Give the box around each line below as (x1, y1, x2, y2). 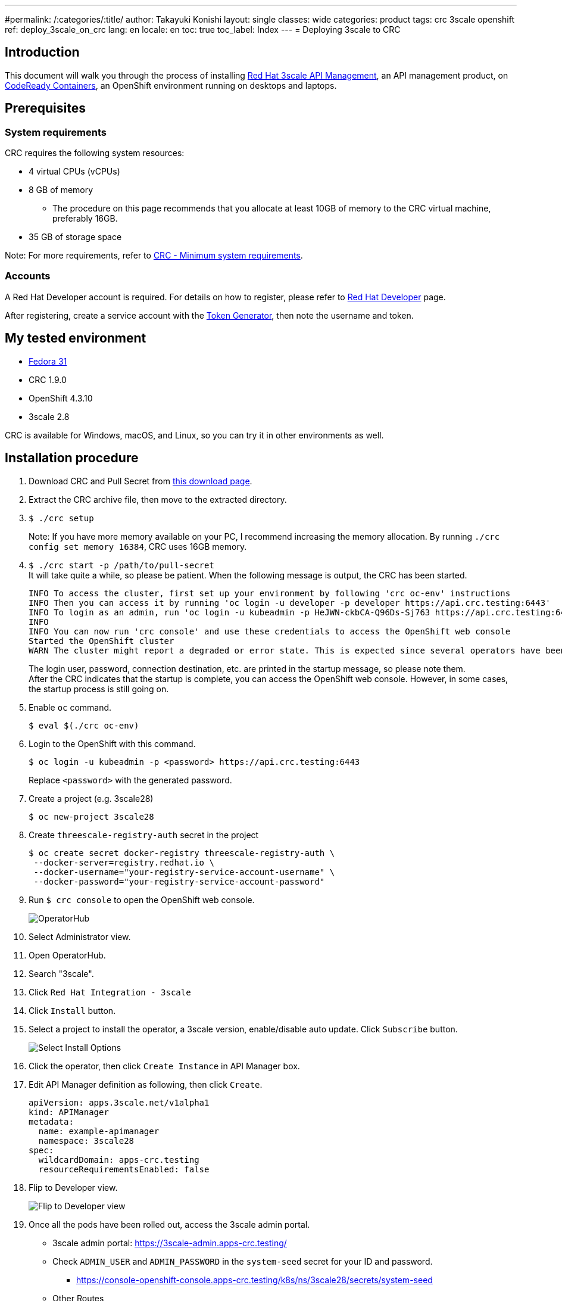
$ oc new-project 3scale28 (29, 811, 154, 821)
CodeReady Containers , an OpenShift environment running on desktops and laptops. (5, 80, 337, 91)
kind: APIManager (29, 1107, 109, 1117)
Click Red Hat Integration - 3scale (29, 986, 191, 997)
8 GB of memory (29, 185, 93, 195)
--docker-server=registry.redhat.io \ (33, 857, 214, 867)
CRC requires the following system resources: (5, 148, 185, 158)
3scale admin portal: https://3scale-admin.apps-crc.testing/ (52, 1237, 287, 1248)
